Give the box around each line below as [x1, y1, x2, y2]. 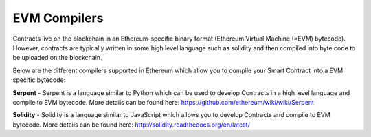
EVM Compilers [12, 10, 104, 25]
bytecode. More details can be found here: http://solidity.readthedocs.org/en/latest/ [12, 120, 250, 129]
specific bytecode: [12, 76, 66, 84]
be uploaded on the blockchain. [12, 54, 102, 62]
